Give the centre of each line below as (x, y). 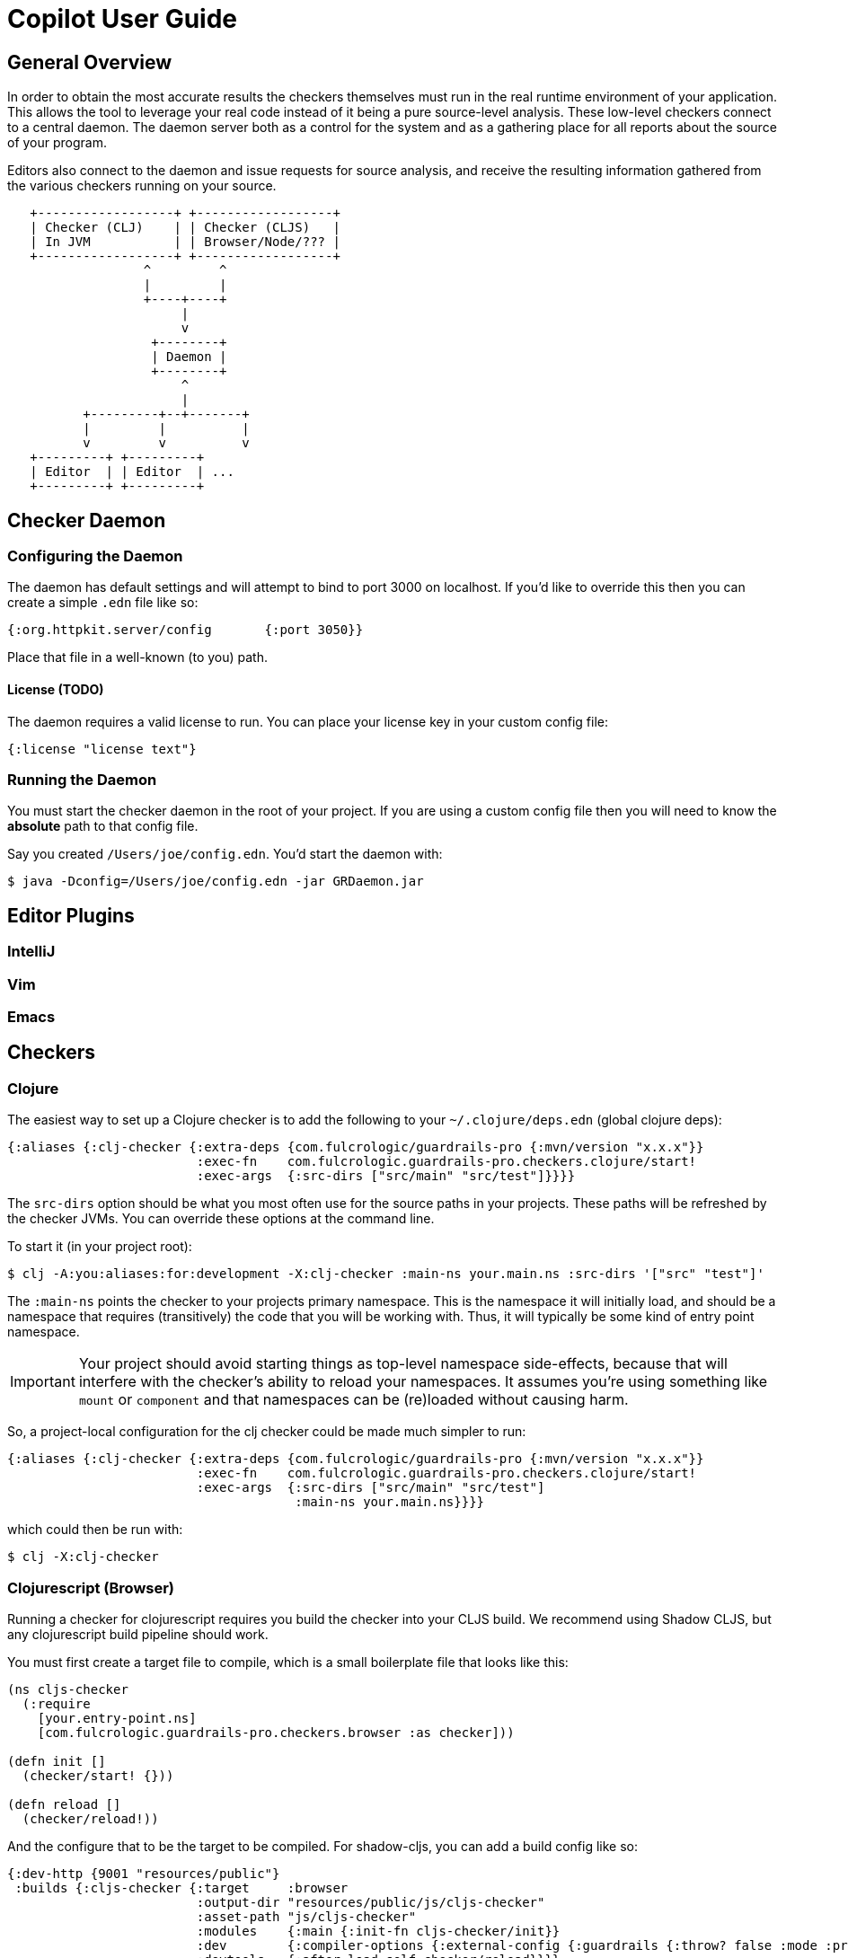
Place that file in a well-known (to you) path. (137, 657)
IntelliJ (31, 952)
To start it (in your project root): (100, 1247)
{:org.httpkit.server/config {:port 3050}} (185, 630)
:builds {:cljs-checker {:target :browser (181, 1887)
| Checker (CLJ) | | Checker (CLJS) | (185, 228)
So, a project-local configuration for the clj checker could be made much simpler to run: (267, 1432)
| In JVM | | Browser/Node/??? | (185, 242)
